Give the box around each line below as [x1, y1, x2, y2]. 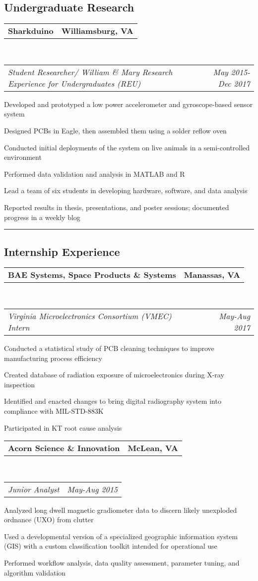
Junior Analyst [8, 483, 60, 495]
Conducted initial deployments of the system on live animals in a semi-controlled [4, 142, 250, 152]
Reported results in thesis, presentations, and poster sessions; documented [4, 202, 229, 212]
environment [4, 152, 42, 162]
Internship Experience [4, 243, 120, 259]
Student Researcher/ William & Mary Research [8, 66, 173, 78]
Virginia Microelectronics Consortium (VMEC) [8, 310, 172, 322]
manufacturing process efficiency [4, 352, 102, 363]
